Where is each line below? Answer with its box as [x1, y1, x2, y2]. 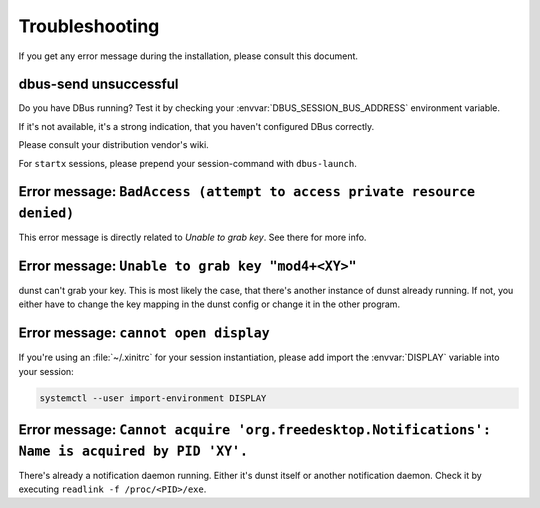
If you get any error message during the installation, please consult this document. [18, 50, 359, 62]
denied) [18, 205, 75, 222]
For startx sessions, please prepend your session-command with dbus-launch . [18, 157, 357, 169]
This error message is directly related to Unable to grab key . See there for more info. [18, 231, 367, 244]
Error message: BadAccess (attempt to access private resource [18, 183, 476, 200]
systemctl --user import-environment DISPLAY [39, 392, 267, 404]
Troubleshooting [18, 15, 160, 37]
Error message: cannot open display [18, 325, 270, 342]
